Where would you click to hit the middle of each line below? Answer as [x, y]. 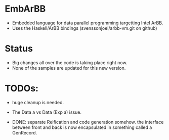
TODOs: [22, 88]
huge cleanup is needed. [38, 102]
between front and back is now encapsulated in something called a [82, 127]
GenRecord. [25, 132]
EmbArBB [25, 9]
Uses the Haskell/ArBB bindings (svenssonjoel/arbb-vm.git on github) [85, 28]
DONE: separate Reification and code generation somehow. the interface [88, 122]
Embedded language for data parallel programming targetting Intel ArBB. [88, 23]
